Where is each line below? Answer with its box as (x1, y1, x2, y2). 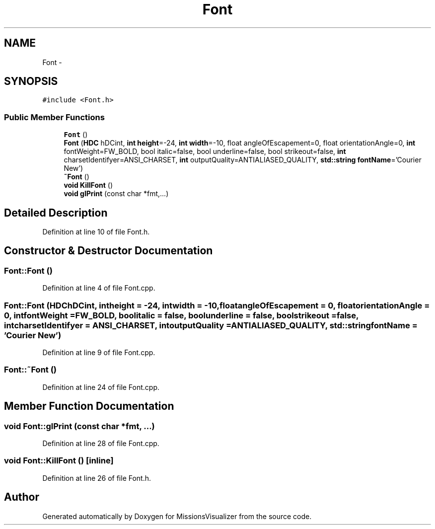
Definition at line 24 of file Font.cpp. (42, 382, 160, 391)
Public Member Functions (4, 112, 105, 122)
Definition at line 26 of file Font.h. (42, 473, 151, 482)
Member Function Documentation (4, 400, 174, 413)
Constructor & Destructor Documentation (4, 244, 213, 257)
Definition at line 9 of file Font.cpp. (42, 348, 155, 357)
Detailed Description (4, 206, 108, 219)
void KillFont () (64, 181, 113, 190)
